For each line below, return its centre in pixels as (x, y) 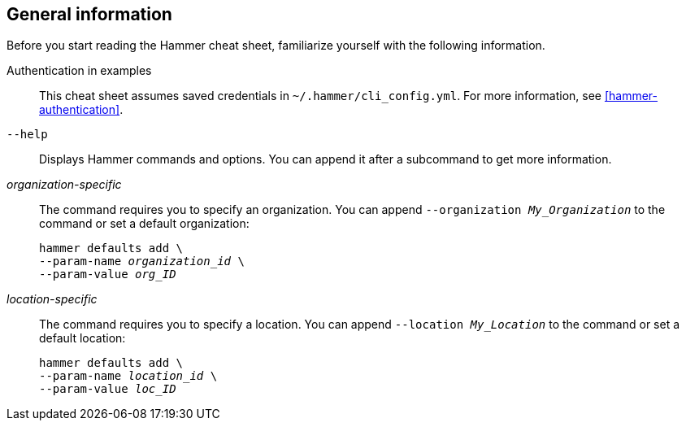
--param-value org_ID (108, 274)
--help (27, 135)
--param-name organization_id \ (142, 261)
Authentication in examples (79, 71)
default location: (82, 338)
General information (89, 14)
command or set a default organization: (144, 224)
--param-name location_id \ (128, 376)
